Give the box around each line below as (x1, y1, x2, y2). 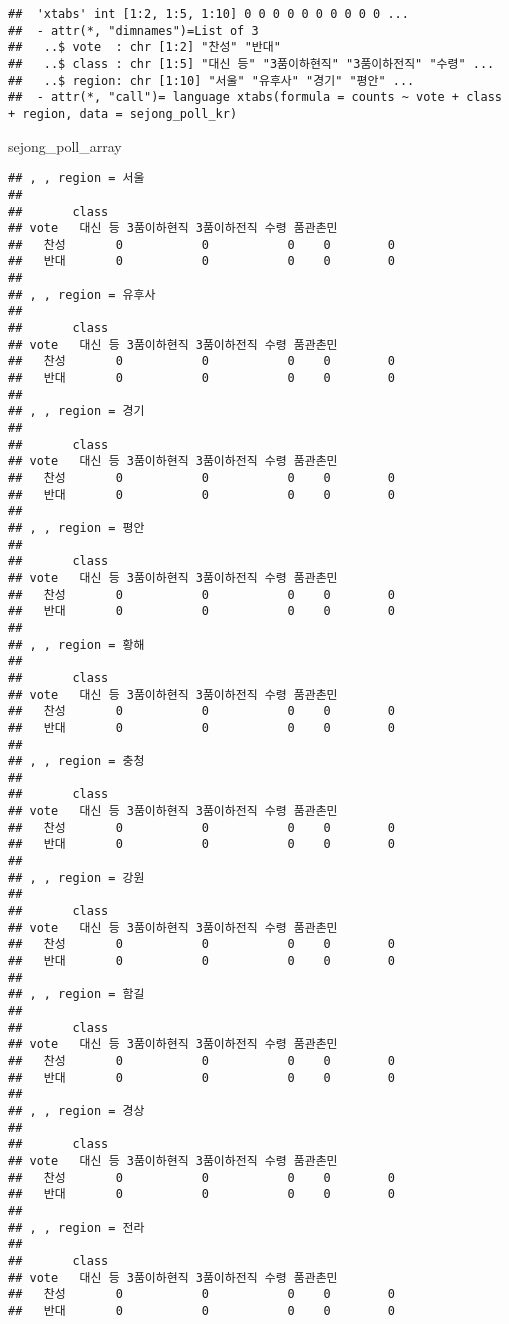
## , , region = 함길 (8, 987, 145, 1002)
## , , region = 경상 (8, 1103, 145, 1118)
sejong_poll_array (8, 135, 122, 156)
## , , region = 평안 (8, 520, 145, 535)
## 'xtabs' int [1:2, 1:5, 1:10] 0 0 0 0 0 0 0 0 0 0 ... (8, 7, 409, 21)
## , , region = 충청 (8, 754, 145, 769)
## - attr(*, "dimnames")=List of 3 (8, 23, 259, 38)
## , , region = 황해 (8, 637, 145, 652)
